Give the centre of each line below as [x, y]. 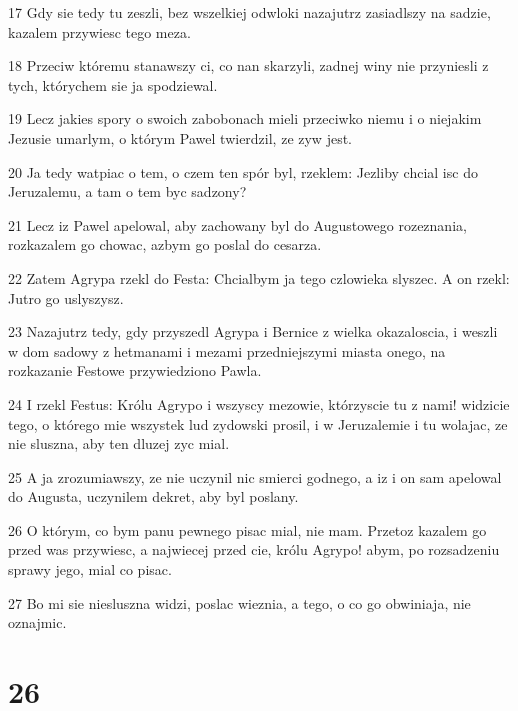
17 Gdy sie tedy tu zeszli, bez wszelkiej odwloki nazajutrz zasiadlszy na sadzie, [249, 12]
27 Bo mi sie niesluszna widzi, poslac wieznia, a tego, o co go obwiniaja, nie [239, 602]
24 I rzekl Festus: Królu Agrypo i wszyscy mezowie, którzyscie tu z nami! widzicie [259, 403]
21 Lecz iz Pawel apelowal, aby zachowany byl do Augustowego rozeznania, [237, 224]
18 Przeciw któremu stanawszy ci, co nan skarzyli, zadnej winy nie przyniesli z [248, 65]
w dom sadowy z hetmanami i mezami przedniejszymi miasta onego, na [227, 350]
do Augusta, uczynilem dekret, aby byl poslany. [153, 496]
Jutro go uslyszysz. [66, 297]
